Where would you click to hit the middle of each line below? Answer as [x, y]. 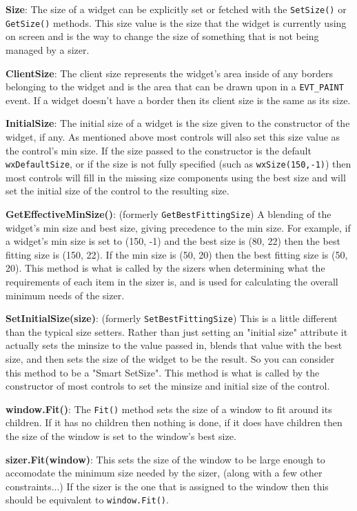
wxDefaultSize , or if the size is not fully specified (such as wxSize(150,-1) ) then [178, 164]
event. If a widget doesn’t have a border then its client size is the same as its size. [178, 100]
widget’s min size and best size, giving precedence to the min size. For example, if [178, 227]
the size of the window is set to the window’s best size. [121, 436]
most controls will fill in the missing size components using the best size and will [176, 177]
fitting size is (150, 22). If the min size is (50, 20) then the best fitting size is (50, [177, 254]
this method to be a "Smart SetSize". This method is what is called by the [163, 372]
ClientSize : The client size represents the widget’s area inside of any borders [169, 73]
